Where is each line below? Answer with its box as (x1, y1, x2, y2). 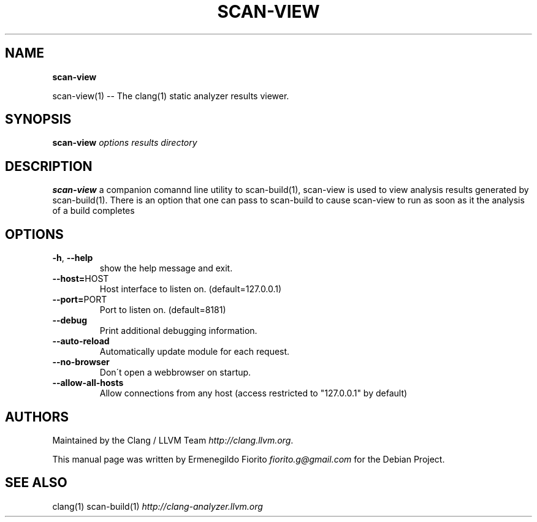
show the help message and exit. (99, 263, 233, 274)
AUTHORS (5, 409, 69, 425)
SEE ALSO (5, 475, 67, 491)
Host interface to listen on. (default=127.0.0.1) (99, 284, 282, 295)
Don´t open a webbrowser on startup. (99, 367, 251, 378)
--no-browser (52, 357, 110, 368)
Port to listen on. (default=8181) (99, 304, 226, 316)
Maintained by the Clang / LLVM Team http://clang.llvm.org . (52, 434, 294, 445)
